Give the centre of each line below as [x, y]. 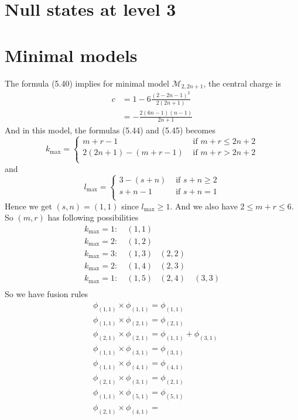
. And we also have [204, 206]
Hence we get [28, 206]
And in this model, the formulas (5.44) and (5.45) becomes [110, 130]
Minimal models [71, 55]
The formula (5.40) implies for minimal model [87, 83]
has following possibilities [93, 217]
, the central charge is [242, 83]
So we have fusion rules [47, 294]
